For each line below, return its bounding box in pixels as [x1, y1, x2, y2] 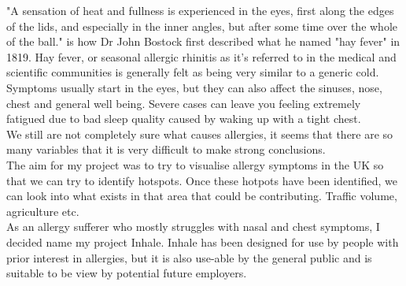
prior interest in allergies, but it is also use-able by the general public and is [6, 249, 372, 266]
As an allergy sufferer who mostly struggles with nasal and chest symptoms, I [6, 218, 380, 235]
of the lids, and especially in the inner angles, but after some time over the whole [6, 17, 398, 34]
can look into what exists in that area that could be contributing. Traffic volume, [6, 188, 397, 204]
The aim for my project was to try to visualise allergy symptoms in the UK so [6, 156, 384, 173]
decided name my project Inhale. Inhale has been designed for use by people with [6, 233, 399, 250]
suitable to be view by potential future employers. [6, 265, 247, 281]
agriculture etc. [6, 202, 79, 219]
